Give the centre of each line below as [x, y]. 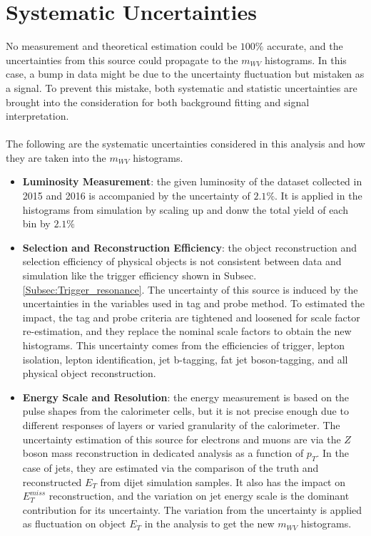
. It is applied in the [319, 196]
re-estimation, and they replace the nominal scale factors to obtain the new [187, 331]
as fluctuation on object [74, 524]
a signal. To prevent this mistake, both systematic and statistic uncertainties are [182, 87]
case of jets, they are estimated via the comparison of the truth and [171, 467]
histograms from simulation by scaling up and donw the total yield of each [185, 209]
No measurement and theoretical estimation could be [122, 46]
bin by [36, 223]
